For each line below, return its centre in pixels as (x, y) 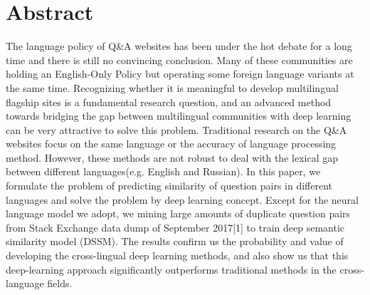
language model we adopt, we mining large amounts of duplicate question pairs (178, 213)
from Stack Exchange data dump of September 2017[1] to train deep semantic (175, 227)
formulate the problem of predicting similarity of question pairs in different (169, 186)
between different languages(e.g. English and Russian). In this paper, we (163, 171)
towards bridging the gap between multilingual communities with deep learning (179, 116)
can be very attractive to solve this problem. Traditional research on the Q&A (176, 129)
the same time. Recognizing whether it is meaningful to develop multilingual (172, 87)
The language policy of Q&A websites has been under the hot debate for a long (179, 46)
